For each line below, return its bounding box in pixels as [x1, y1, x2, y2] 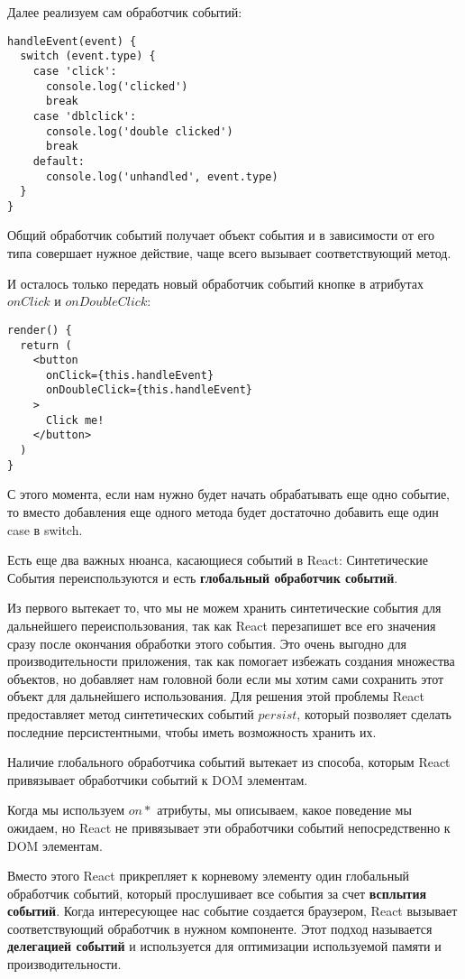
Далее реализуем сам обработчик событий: [7, 3, 242, 21]
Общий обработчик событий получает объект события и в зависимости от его [7, 226, 435, 245]
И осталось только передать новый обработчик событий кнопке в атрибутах [7, 273, 424, 292]
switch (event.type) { [20, 50, 156, 63]
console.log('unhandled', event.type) [45, 170, 278, 183]
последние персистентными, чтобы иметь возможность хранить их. [7, 722, 377, 741]
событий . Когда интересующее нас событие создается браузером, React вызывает [7, 901, 458, 920]
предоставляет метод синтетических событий [7, 704, 254, 723]
